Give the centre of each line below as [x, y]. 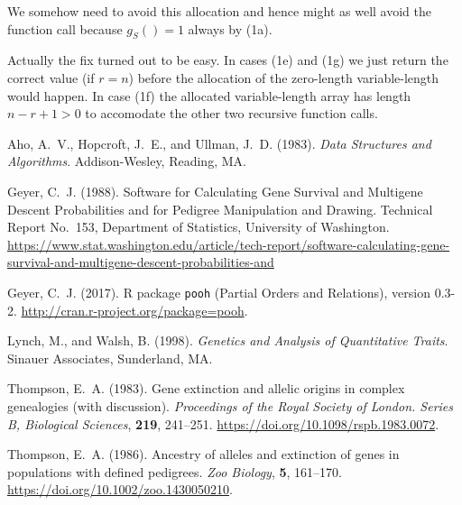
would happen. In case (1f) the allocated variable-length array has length [209, 95]
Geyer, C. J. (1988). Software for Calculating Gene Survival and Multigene [215, 191]
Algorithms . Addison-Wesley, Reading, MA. [127, 161]
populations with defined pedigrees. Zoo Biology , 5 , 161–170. [175, 471]
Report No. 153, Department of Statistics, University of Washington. [199, 227]
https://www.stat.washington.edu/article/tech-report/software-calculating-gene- [229, 244]
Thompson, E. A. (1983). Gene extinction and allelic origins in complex [206, 388]
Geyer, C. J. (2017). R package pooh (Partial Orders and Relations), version [219, 292]
